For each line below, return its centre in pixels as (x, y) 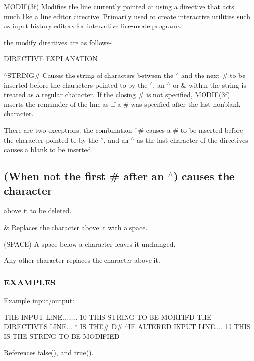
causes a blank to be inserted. (49, 149)
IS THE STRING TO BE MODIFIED (62, 336)
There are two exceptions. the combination (68, 130)
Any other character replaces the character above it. (82, 260)
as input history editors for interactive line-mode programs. (93, 26)
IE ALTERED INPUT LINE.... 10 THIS (189, 326)
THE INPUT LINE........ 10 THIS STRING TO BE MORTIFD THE (108, 317)
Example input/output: (39, 300)
